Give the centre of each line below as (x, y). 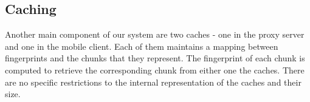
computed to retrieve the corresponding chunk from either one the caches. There (155, 70)
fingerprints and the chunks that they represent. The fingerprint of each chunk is (155, 58)
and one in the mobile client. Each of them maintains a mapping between (142, 46)
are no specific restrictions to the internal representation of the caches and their (153, 82)
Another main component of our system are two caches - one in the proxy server (155, 34)
